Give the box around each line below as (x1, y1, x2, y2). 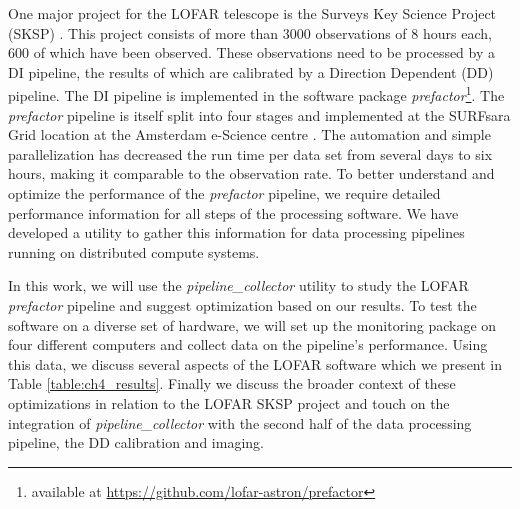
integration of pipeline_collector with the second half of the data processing (8, 412, 472, 433)
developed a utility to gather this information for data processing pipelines (8, 222, 465, 243)
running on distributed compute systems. (8, 241, 260, 262)
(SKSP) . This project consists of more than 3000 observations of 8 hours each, (8, 22, 492, 43)
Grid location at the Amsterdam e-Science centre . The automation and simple (8, 124, 491, 145)
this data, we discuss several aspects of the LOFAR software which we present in (8, 353, 503, 374)
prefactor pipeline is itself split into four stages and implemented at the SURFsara (8, 104, 511, 125)
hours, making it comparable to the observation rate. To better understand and (8, 163, 495, 184)
